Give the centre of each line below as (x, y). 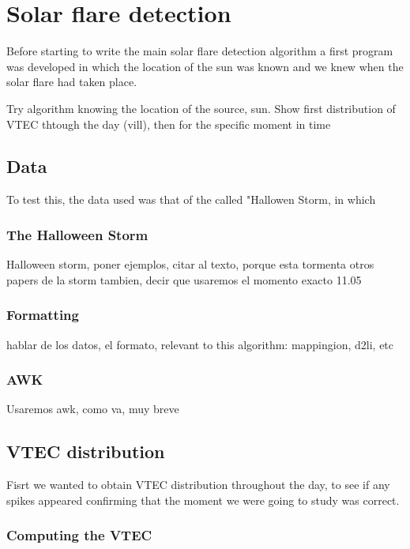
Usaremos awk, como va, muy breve (93, 409)
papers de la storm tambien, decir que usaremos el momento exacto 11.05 (184, 279)
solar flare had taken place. (72, 82)
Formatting (43, 315)
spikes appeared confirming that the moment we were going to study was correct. (203, 500)
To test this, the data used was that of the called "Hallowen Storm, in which (191, 199)
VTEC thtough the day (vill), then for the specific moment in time (169, 124)
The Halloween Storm (77, 234)
